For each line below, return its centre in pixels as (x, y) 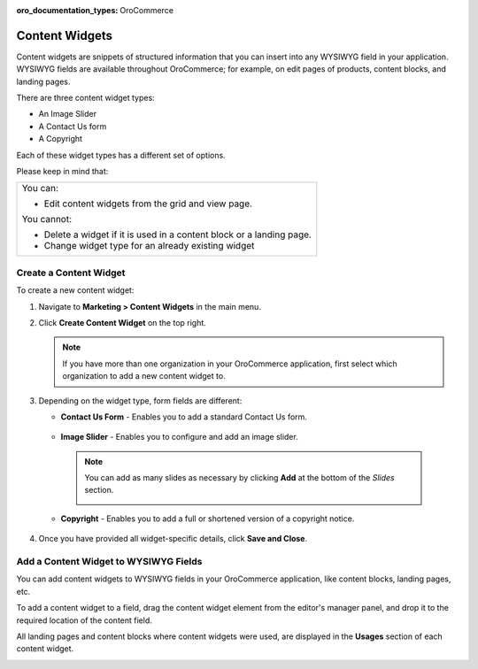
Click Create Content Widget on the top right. (123, 322)
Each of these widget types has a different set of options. (121, 155)
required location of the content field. (84, 620)
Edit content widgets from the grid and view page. (148, 204)
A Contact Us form (73, 126)
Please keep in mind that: (62, 172)
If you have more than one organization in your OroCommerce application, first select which (230, 364)
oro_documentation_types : (67, 10)
